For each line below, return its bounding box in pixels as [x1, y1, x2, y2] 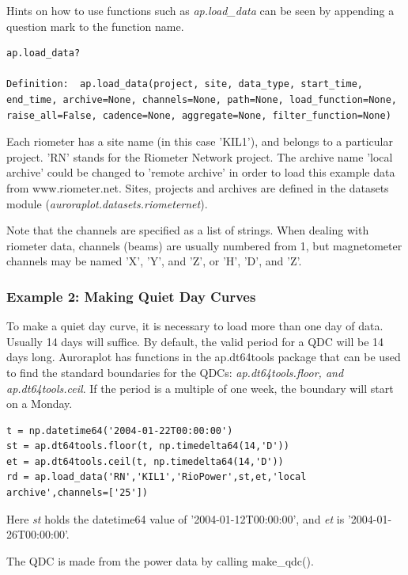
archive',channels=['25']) [6, 487, 148, 499]
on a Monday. [6, 395, 73, 412]
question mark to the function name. [6, 17, 184, 34]
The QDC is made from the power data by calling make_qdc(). [6, 552, 314, 569]
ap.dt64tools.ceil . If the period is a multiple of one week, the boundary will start [6, 379, 394, 396]
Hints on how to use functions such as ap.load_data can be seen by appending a [6, 2, 395, 18]
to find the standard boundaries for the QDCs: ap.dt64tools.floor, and [6, 364, 344, 380]
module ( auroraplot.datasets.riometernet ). [6, 195, 208, 211]
